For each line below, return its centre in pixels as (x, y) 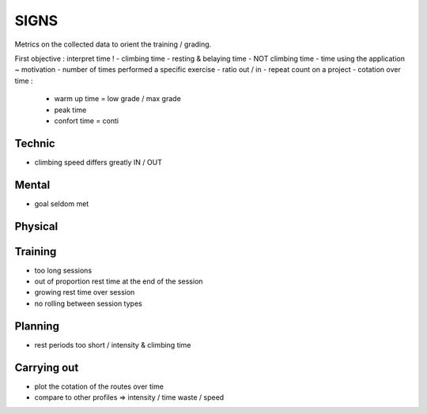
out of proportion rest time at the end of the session (119, 281)
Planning (37, 326)
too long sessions (63, 270)
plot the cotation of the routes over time (99, 386)
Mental (32, 184)
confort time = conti (87, 120)
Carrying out (47, 367)
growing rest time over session (85, 292)
